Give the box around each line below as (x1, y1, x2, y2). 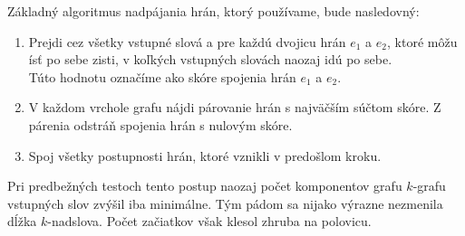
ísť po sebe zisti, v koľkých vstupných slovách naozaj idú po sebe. (28, 50, 392, 69)
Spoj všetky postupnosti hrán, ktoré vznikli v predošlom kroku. (28, 146, 382, 165)
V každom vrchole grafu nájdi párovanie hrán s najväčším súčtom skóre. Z (28, 98, 441, 117)
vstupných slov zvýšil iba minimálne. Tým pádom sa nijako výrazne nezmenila (7, 194, 443, 212)
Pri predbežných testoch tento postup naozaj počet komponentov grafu (7, 176, 402, 195)
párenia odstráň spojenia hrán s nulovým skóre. (28, 115, 293, 134)
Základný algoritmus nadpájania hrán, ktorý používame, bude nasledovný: (7, 2, 420, 20)
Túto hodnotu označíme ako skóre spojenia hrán (28, 67, 296, 86)
